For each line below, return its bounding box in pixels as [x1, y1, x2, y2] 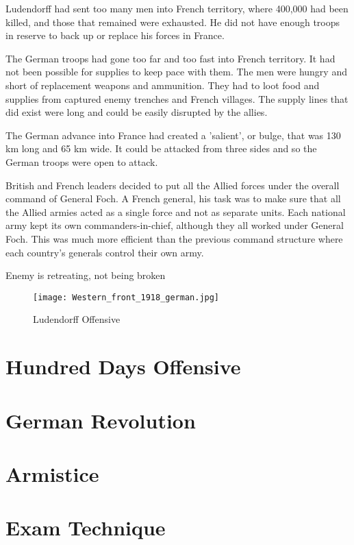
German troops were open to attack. [5, 154, 158, 169]
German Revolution [5, 406, 196, 434]
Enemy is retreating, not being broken [5, 268, 166, 282]
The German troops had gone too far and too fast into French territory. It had [5, 51, 336, 65]
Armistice [5, 459, 99, 487]
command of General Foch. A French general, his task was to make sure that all [5, 191, 341, 206]
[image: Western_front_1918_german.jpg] [33, 292, 220, 302]
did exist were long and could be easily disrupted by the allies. [5, 105, 268, 119]
